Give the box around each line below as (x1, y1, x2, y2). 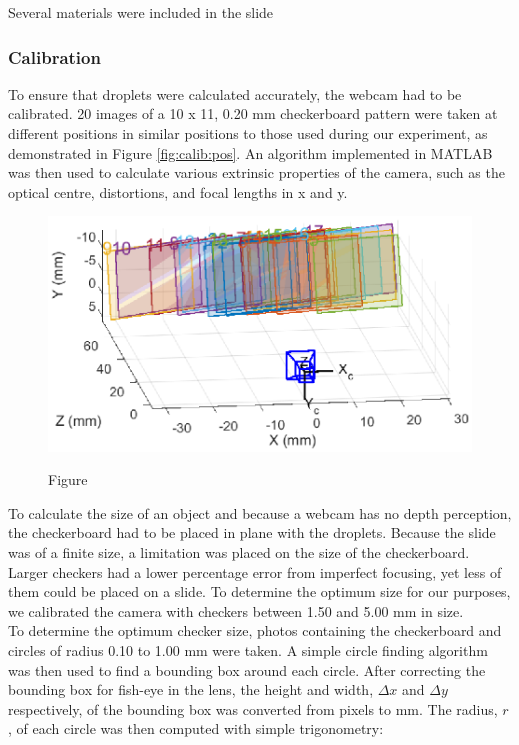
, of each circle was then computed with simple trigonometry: (8, 718, 384, 739)
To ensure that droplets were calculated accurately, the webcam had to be (8, 83, 462, 104)
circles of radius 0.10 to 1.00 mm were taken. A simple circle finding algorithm (8, 640, 488, 660)
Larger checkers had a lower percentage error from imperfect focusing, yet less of (8, 561, 502, 582)
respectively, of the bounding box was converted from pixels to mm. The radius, (8, 698, 498, 719)
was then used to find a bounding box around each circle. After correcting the (8, 659, 486, 680)
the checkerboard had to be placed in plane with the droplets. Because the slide (8, 522, 496, 543)
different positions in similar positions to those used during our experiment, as (8, 123, 488, 143)
